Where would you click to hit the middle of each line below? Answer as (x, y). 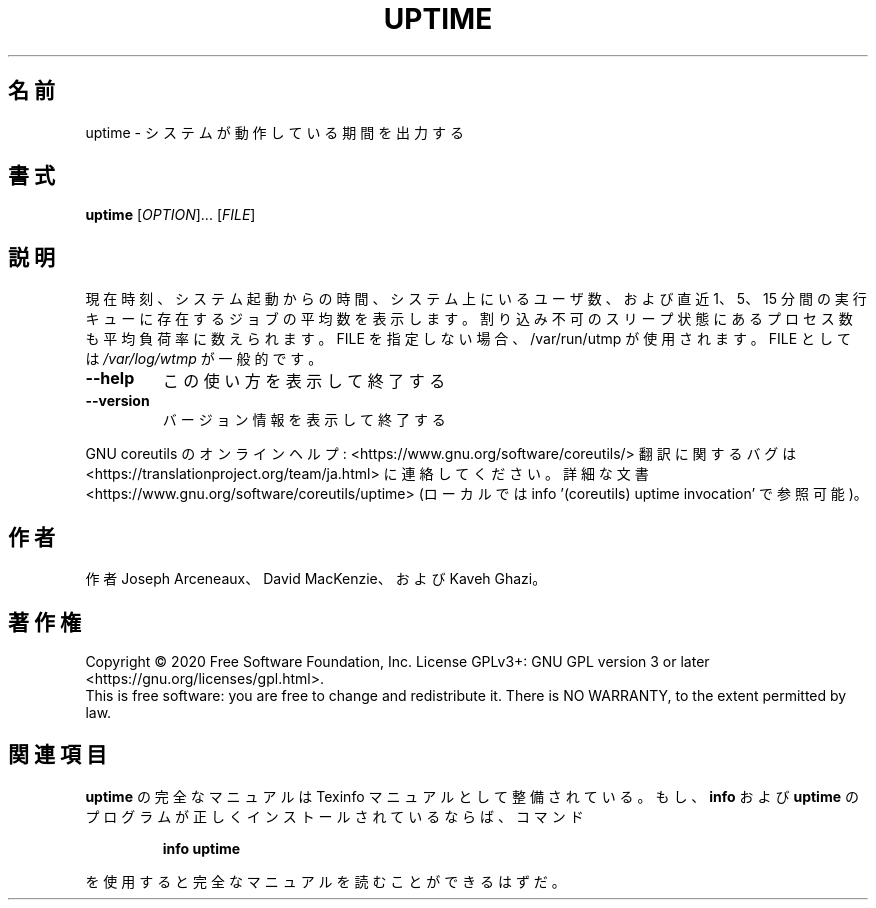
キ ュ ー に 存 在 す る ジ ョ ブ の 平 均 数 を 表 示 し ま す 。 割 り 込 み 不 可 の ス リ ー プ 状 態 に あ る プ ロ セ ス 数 (469, 319)
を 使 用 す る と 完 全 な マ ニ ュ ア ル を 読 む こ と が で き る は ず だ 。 (325, 881)
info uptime (201, 848)
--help (110, 378)
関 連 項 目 (57, 755)
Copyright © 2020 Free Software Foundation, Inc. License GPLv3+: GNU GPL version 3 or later (397, 661)
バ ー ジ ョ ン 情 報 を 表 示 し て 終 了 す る (304, 420)
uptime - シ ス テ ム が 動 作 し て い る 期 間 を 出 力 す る (274, 132)
